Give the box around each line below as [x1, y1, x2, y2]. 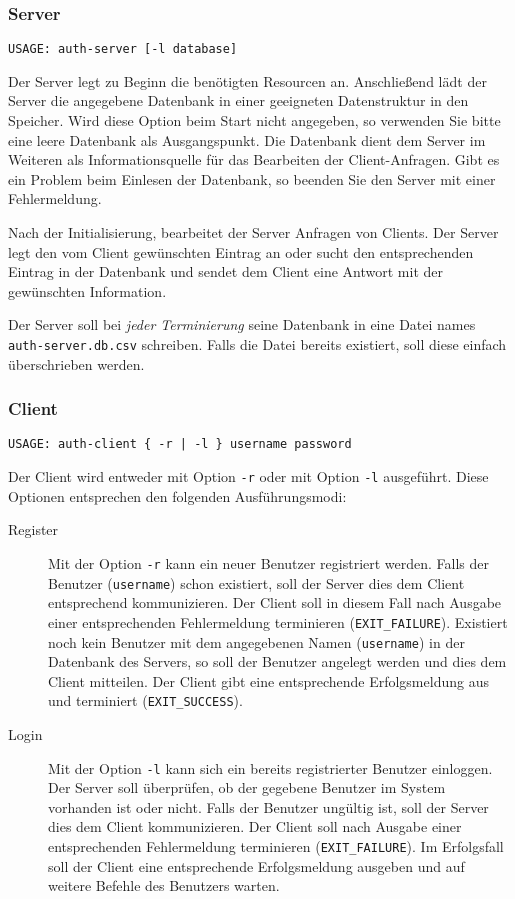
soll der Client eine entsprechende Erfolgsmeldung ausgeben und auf [48, 855, 465, 876]
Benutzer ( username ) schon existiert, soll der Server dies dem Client [48, 572, 465, 593]
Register [8, 519, 59, 540]
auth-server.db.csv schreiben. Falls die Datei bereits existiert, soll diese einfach [8, 334, 507, 354]
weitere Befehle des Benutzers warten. [48, 875, 280, 896]
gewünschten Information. [8, 280, 167, 301]
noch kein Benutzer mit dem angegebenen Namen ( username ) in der [48, 631, 465, 652]
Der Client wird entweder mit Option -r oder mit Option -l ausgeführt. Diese [8, 466, 489, 487]
